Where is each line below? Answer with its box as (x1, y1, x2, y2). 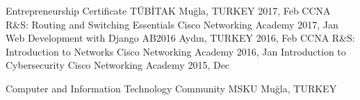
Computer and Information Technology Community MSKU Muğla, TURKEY (6, 81, 337, 95)
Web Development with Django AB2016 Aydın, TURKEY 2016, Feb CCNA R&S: (6, 31, 355, 45)
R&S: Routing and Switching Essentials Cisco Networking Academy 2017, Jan (6, 17, 338, 31)
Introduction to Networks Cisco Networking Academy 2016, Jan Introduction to (6, 44, 346, 58)
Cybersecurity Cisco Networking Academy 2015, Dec (6, 58, 230, 72)
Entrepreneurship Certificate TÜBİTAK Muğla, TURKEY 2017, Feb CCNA (6, 3, 331, 17)
